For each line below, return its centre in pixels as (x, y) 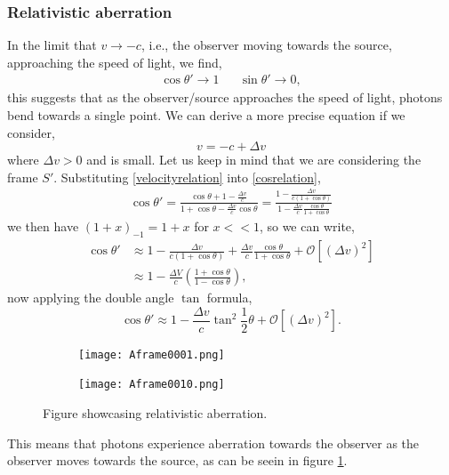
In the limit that (52, 45)
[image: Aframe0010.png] (152, 385)
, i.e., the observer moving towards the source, (266, 45)
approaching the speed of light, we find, (115, 62)
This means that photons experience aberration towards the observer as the (213, 443)
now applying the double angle (91, 298)
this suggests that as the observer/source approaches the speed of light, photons (225, 97)
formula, (229, 298)
